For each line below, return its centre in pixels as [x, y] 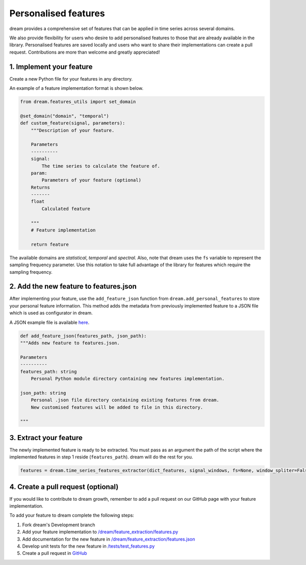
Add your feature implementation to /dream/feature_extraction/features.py [100, 532]
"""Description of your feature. [73, 130]
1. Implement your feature [51, 67]
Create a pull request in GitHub [55, 553]
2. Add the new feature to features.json [73, 286]
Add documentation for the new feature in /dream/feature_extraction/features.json [109, 539]
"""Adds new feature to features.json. [70, 343]
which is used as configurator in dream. [51, 313]
